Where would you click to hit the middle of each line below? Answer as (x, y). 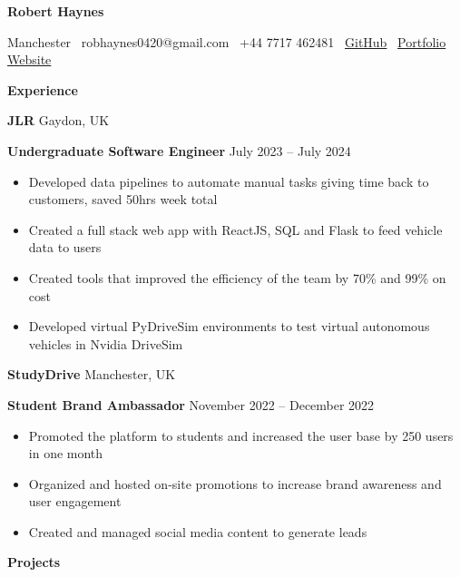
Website (29, 59)
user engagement (75, 501)
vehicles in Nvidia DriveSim (106, 343)
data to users (65, 247)
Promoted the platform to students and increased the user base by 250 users (241, 435)
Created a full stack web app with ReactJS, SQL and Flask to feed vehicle (235, 229)
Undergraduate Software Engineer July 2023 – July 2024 (179, 150)
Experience (43, 89)
